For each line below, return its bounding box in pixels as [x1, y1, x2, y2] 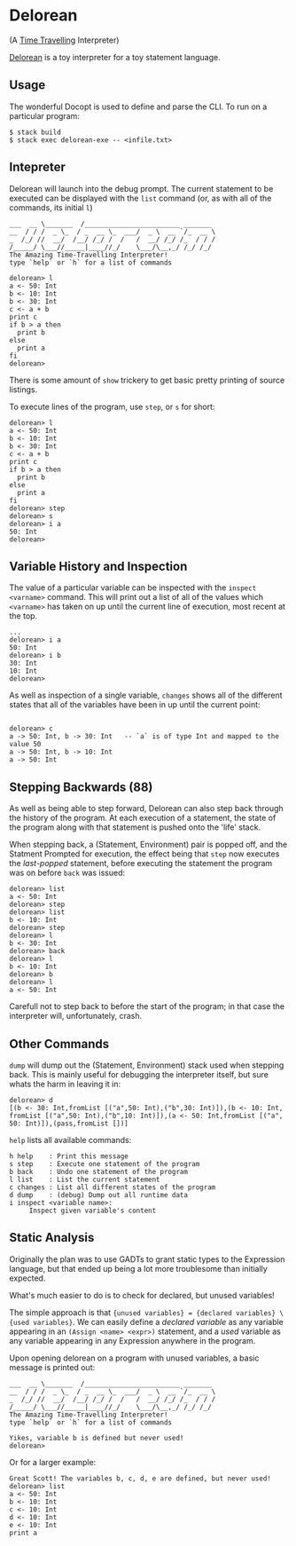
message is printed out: [9, 1361, 96, 1372]
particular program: [9, 110, 80, 121]
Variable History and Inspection [9, 558, 188, 573]
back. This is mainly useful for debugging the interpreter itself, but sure [9, 1069, 269, 1079]
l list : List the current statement [9, 1175, 161, 1184]
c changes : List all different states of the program [9, 1183, 216, 1192]
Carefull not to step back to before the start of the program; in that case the [9, 1001, 285, 1012]
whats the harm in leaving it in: [9, 1079, 121, 1089]
